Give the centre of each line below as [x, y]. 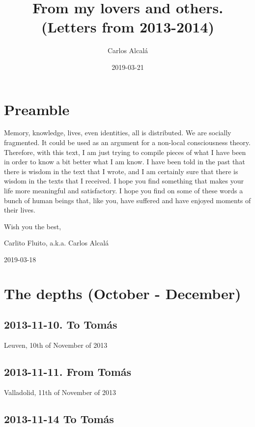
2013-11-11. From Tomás [68, 372]
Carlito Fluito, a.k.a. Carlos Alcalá [57, 243]
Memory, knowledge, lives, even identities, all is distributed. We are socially [118, 133]
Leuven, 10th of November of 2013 [56, 345]
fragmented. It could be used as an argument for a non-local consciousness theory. [127, 142]
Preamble [37, 109]
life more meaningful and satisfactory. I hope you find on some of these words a [124, 190]
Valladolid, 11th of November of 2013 [60, 392]
